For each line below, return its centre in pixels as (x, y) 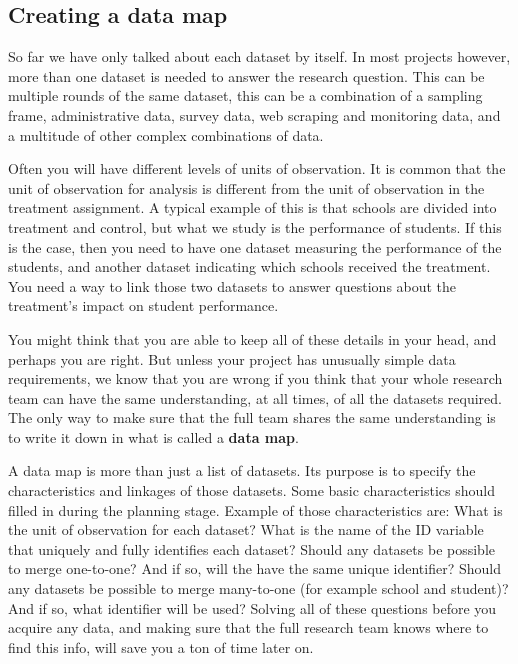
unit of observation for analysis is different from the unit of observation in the (246, 187)
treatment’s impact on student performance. (143, 305)
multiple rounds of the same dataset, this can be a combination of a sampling (245, 95)
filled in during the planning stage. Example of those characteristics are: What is (255, 509)
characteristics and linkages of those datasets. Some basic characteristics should (251, 490)
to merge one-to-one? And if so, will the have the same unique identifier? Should (254, 568)
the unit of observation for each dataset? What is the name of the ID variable (246, 529)
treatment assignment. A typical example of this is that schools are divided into (252, 207)
